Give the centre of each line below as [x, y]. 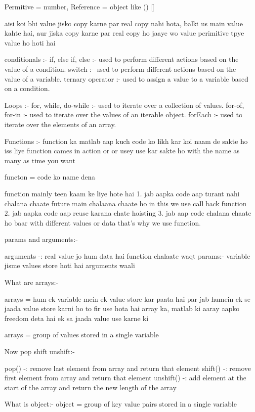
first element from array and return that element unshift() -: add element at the [126, 378]
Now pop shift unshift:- [40, 351]
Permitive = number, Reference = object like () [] [80, 6]
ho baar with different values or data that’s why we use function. [103, 222]
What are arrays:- [31, 282]
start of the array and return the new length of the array [91, 387]
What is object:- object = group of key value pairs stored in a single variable [121, 404]
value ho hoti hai [30, 42]
